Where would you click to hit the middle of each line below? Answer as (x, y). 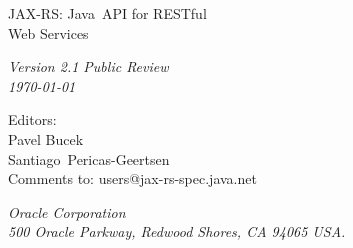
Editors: (32, 119)
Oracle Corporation (67, 211)
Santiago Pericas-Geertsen (89, 158)
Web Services (48, 32)
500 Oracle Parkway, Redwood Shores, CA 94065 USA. (177, 231)
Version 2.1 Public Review (88, 66)
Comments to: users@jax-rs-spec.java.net (132, 178)
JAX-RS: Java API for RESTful (107, 13)
